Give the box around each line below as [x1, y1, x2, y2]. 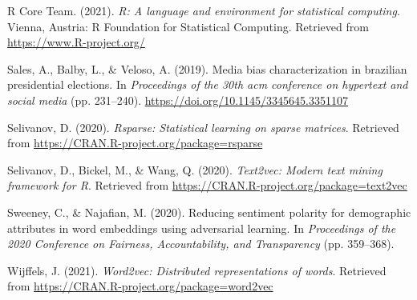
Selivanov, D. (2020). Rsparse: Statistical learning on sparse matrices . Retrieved [7, 118, 399, 135]
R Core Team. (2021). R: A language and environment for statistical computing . [7, 2, 400, 18]
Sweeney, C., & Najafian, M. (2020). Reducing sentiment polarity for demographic [7, 203, 411, 220]
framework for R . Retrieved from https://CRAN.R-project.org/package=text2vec [7, 177, 407, 194]
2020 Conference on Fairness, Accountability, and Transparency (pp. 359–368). [7, 235, 395, 252]
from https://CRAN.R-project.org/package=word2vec [7, 278, 273, 294]
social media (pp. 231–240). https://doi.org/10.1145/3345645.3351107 [7, 91, 349, 108]
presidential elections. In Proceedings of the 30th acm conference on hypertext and [7, 76, 408, 93]
